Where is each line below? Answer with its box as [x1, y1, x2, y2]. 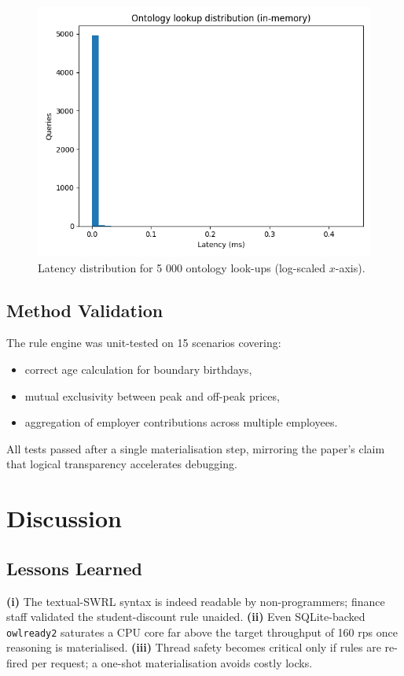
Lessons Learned [6, 556, 142, 580]
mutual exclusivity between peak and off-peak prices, [24, 387, 280, 404]
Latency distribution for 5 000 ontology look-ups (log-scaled [38, 259, 326, 275]
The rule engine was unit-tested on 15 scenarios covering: [6, 334, 281, 351]
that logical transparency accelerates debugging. [6, 456, 237, 472]
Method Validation [6, 297, 163, 322]
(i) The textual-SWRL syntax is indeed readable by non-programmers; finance [6, 593, 385, 609]
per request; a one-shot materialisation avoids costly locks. [31, 654, 313, 670]
